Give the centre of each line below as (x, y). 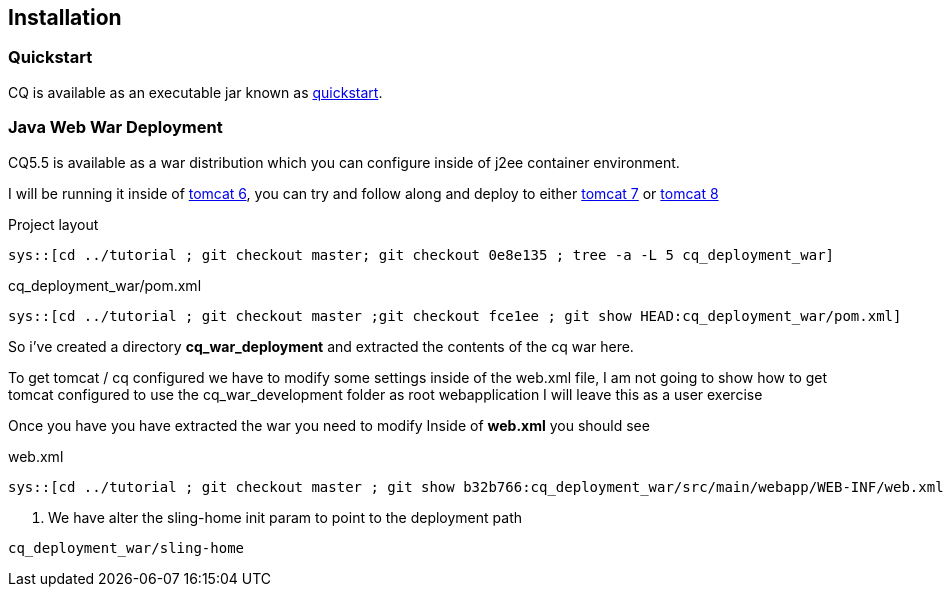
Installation (65, 17)
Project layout (53, 224)
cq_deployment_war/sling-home (126, 547)
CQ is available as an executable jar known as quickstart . (195, 92)
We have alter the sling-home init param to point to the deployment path (285, 517)
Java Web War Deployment (115, 127)
